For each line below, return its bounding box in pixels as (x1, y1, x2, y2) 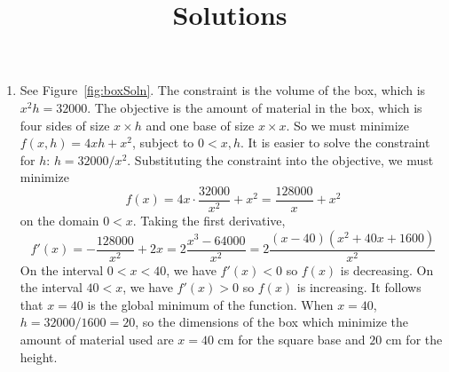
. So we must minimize (286, 115, 409, 134)
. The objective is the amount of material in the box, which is (87, 98, 422, 116)
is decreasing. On (340, 260, 434, 279)
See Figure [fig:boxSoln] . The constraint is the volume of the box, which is (20, 81, 426, 99)
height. (20, 347, 58, 366)
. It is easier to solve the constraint (240, 133, 430, 152)
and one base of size (146, 115, 255, 134)
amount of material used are (20, 330, 174, 348)
